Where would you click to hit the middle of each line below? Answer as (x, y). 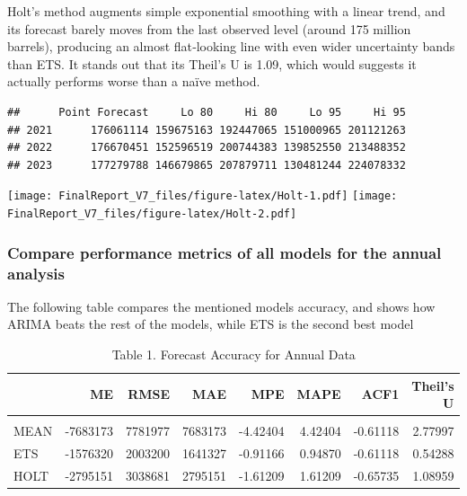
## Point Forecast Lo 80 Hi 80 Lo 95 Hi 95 (207, 112)
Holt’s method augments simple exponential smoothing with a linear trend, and (226, 11)
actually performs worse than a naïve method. (134, 81)
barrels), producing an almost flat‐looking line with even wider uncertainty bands (231, 46)
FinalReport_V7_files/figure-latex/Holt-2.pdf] (152, 214)
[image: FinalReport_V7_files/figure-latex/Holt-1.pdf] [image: (203, 196)
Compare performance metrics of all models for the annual (225, 252)
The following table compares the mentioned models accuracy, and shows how (221, 306)
